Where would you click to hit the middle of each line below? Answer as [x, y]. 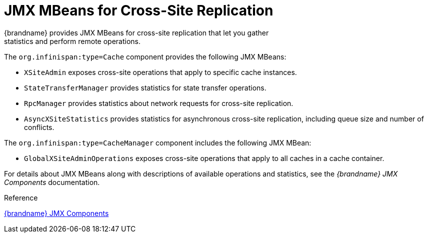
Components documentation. [52, 182]
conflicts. [39, 127]
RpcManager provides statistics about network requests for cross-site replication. [159, 103]
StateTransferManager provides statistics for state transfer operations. [145, 87]
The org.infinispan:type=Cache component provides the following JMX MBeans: [145, 56]
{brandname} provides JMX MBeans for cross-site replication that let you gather [136, 32]
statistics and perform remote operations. [72, 41]
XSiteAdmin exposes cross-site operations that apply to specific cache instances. [160, 72]
